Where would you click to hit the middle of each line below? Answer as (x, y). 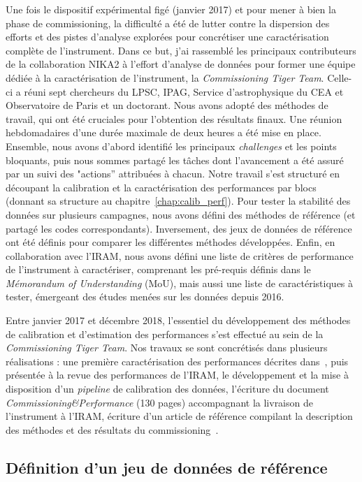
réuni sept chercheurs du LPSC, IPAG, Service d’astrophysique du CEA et (184, 91)
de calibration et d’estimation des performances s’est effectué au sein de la (165, 334)
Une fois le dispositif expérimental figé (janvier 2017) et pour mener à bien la (171, 9)
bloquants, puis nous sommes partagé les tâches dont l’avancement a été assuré (175, 160)
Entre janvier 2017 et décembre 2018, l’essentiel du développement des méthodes (178, 320)
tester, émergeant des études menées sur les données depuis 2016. (145, 297)
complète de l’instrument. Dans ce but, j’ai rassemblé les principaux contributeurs (181, 50)
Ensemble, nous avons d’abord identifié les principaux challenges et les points (171, 146)
